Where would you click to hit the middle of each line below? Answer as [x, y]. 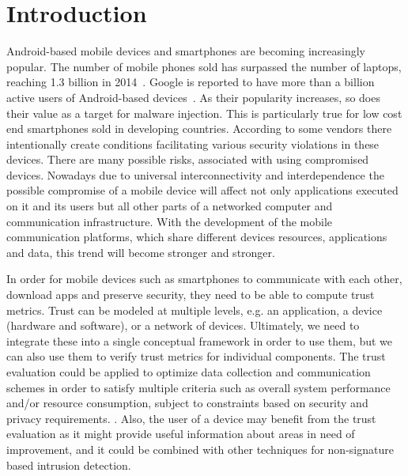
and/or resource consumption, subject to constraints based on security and [187, 403]
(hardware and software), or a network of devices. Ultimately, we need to [183, 325]
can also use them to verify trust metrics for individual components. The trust [196, 356]
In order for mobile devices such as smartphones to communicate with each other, [204, 279]
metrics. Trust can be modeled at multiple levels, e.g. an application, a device [195, 310]
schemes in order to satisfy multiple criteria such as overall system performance [198, 387]
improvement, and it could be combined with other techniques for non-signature [200, 449]
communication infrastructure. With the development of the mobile [170, 221]
